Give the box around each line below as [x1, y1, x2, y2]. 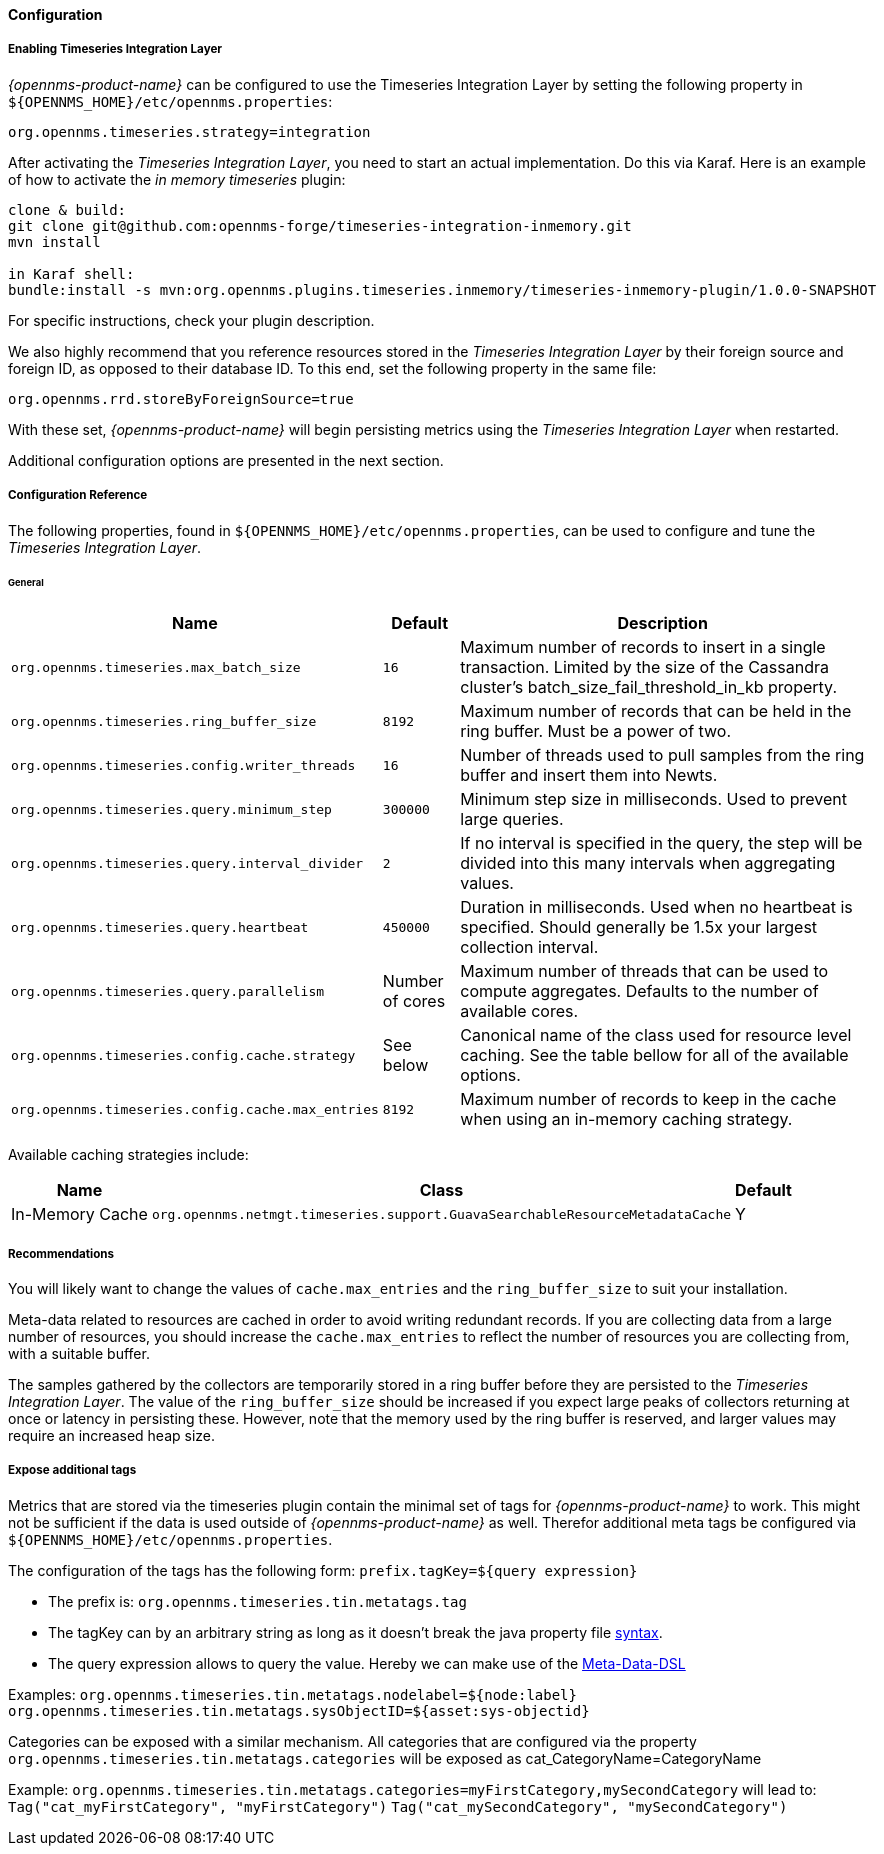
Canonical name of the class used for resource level [460, 1025, 852, 1046]
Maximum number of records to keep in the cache [460, 1089, 837, 1110]
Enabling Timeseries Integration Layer [8, 42, 223, 57]
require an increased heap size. [8, 1427, 216, 1445]
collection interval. [460, 937, 599, 958]
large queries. [460, 809, 564, 830]
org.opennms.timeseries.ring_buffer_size [11, 713, 317, 729]
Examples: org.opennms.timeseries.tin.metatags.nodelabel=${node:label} [8, 1685, 577, 1703]
